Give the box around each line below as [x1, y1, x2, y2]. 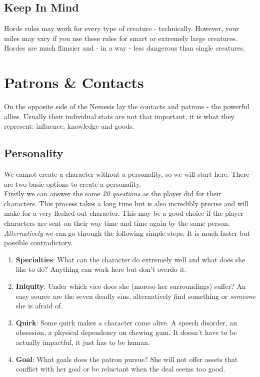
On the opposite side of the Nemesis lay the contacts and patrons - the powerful [4, 101, 249, 112]
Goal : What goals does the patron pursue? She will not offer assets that [15, 353, 238, 364]
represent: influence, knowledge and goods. [4, 121, 134, 131]
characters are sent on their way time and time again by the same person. [4, 218, 230, 228]
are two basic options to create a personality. [4, 178, 141, 189]
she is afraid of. [15, 300, 63, 311]
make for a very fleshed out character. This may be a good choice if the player [4, 208, 244, 218]
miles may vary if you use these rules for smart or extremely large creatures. [4, 33, 237, 43]
